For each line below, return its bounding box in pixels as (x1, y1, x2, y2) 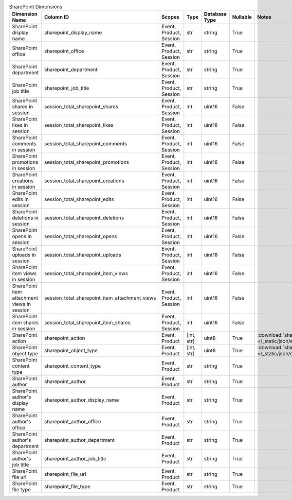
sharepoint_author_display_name (44, 397, 119, 403)
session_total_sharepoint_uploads (44, 252, 122, 259)
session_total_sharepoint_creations (44, 177, 125, 184)
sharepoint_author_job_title (44, 455, 107, 462)
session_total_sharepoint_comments (44, 140, 128, 147)
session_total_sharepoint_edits (44, 196, 114, 203)
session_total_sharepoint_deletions (44, 214, 124, 221)
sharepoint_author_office (44, 418, 102, 425)
